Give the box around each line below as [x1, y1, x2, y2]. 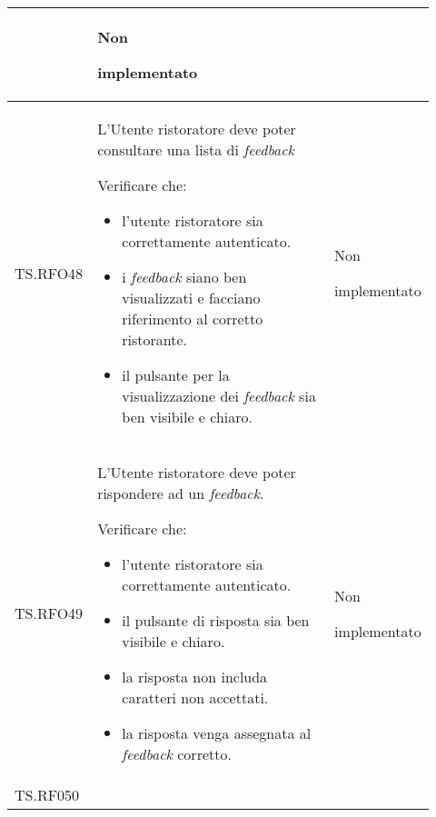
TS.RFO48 [15, 262, 84, 284]
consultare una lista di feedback [97, 139, 294, 160]
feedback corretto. [122, 743, 232, 764]
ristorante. [122, 329, 188, 350]
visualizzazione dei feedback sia [122, 385, 316, 406]
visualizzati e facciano [122, 287, 261, 308]
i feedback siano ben [122, 266, 247, 287]
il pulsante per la [122, 364, 230, 385]
